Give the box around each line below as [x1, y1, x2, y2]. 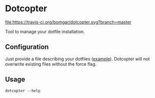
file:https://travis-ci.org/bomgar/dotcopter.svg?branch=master [5, 19, 131, 25]
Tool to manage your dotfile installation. [5, 28, 85, 34]
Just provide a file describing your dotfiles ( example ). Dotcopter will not [5, 56, 150, 62]
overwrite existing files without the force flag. [5, 61, 97, 67]
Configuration [5, 43, 49, 51]
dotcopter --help [5, 88, 41, 93]
